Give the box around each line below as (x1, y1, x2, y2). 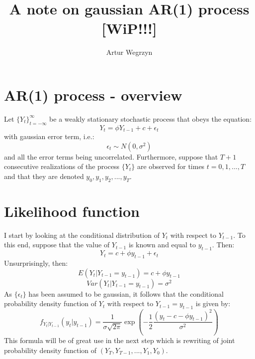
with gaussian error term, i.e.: (4, 131, 94, 142)
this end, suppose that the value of (4, 239, 110, 250)
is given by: (195, 298, 231, 309)
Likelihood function (4, 200, 140, 221)
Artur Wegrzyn (106, 47, 153, 57)
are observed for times (137, 161, 205, 172)
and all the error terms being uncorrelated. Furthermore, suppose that (4, 151, 218, 162)
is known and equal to (128, 239, 196, 250)
